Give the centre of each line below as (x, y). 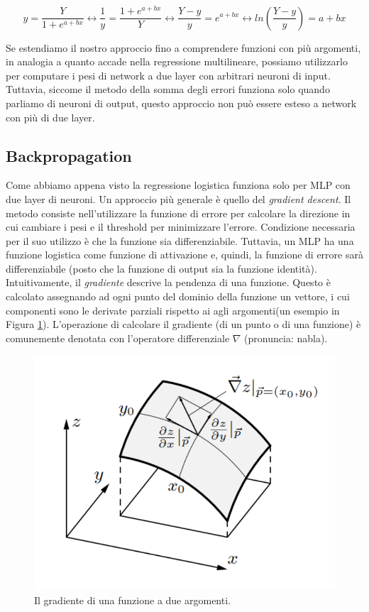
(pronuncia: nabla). (286, 338)
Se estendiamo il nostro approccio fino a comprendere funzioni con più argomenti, (183, 47)
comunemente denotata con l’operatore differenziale (118, 338)
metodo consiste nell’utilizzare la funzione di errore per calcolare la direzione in (178, 213)
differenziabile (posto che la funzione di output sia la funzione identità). (161, 268)
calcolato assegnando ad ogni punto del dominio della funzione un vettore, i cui (178, 296)
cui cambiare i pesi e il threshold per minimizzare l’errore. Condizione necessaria (181, 227)
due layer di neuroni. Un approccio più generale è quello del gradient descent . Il (178, 198)
